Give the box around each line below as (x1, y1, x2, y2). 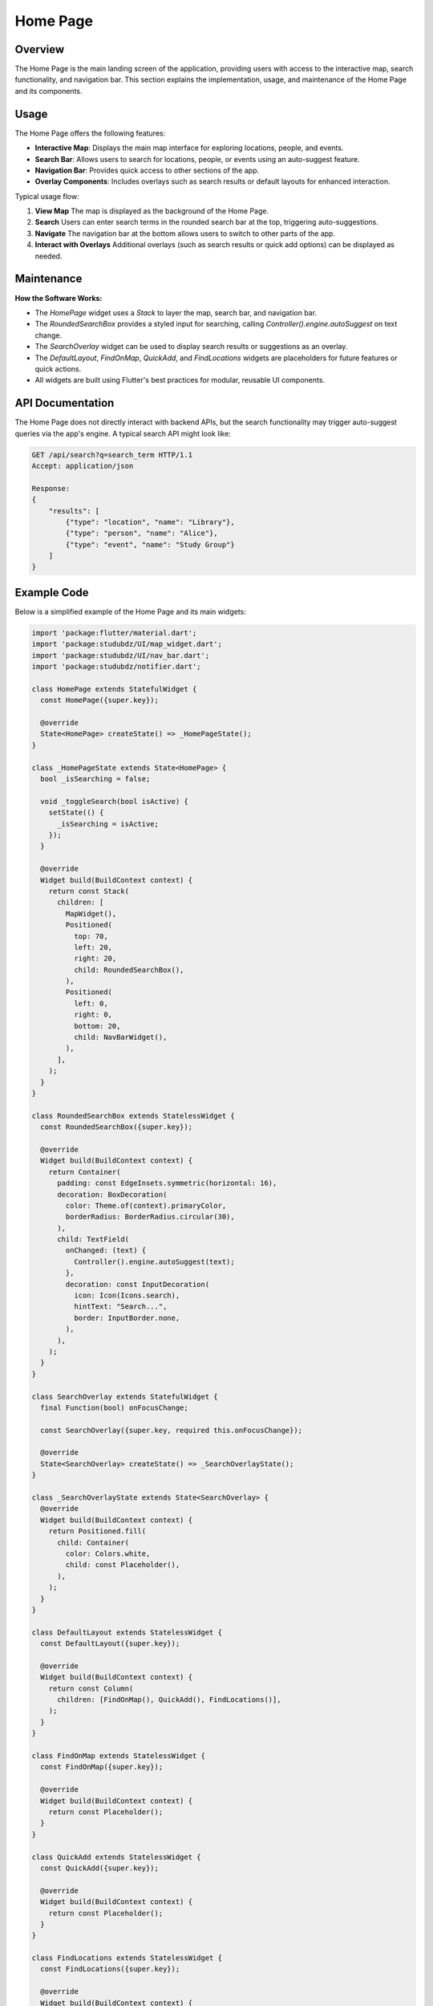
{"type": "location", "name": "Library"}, (65, 518, 236, 526)
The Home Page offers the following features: (14, 128, 166, 138)
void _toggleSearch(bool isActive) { (40, 797, 188, 806)
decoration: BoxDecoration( (57, 1190, 168, 1199)
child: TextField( (57, 1235, 130, 1244)
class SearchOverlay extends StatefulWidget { (31, 1392, 218, 1401)
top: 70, (73, 932, 108, 940)
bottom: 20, (73, 1021, 121, 1030)
